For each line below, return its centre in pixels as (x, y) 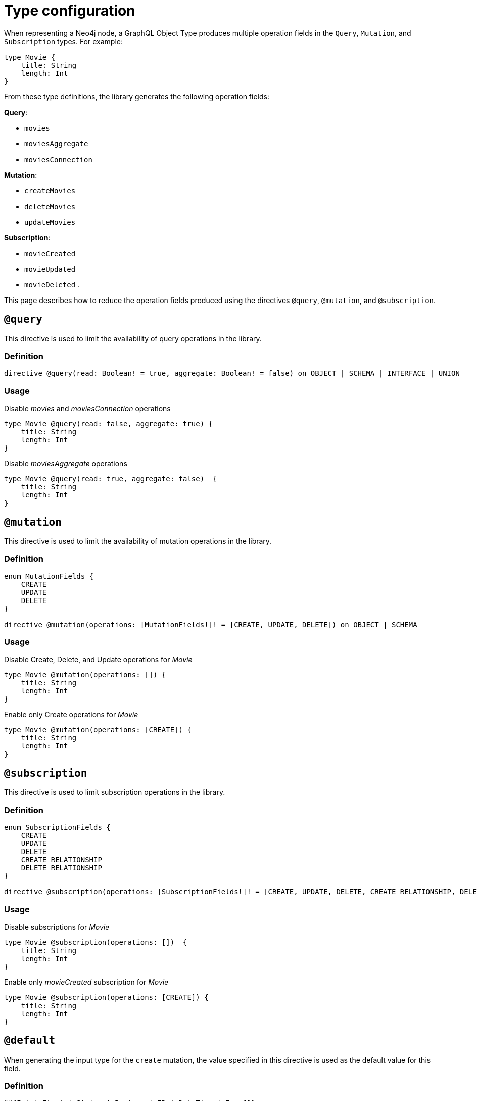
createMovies (50, 191)
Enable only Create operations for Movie (71, 715)
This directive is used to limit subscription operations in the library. (115, 792)
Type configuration (70, 11)
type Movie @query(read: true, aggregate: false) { (111, 479)
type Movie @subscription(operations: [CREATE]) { (106, 997)
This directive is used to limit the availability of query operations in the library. (133, 338)
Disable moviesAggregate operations (66, 464)
